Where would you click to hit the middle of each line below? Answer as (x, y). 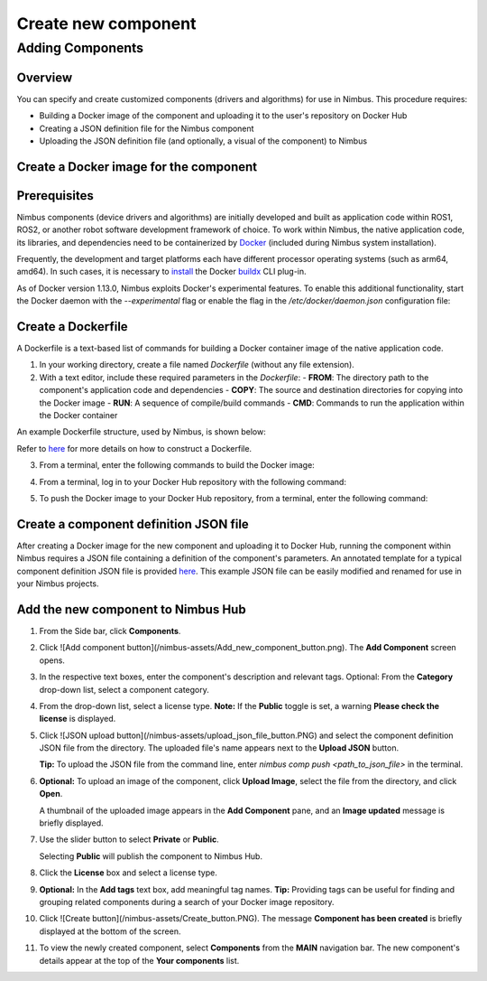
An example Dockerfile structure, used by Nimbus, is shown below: (141, 432)
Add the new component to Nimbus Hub (132, 609)
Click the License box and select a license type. (129, 873)
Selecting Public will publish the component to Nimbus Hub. (151, 856)
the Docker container (78, 416)
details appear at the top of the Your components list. (139, 960)
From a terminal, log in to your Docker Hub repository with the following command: (193, 481)
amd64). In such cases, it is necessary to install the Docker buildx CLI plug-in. (161, 272)
